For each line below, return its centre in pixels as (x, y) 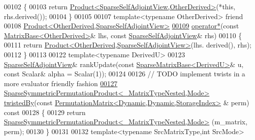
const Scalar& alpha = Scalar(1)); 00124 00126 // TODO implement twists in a (125, 74)
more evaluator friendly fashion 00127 (61, 83)
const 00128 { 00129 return (45, 112)
